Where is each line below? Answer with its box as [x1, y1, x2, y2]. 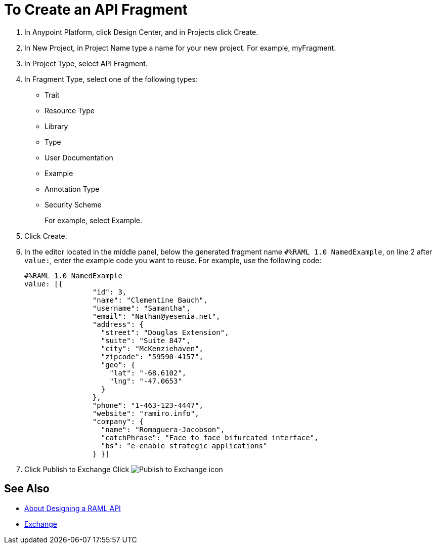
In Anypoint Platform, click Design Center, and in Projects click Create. [24, 27, 258, 36]
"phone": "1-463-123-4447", [92, 401, 204, 409]
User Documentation [45, 153, 113, 162]
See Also [4, 482, 50, 495]
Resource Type [45, 106, 95, 115]
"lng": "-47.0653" [109, 376, 182, 385]
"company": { [92, 417, 144, 426]
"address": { [92, 320, 144, 328]
